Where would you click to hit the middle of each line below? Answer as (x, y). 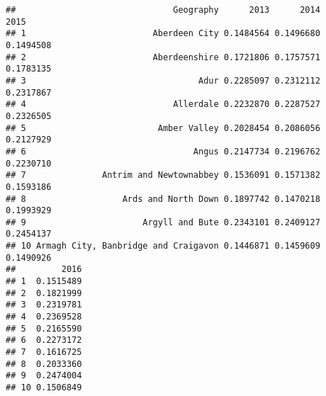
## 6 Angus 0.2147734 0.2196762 (163, 151)
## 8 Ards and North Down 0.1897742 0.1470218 (163, 199)
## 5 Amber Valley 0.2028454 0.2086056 (163, 128)
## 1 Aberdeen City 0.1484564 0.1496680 (163, 34)
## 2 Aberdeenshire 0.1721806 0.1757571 (163, 57)
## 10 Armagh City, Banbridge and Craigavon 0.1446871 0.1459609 (163, 246)
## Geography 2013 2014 (163, 10)
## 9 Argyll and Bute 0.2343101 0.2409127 (163, 222)
